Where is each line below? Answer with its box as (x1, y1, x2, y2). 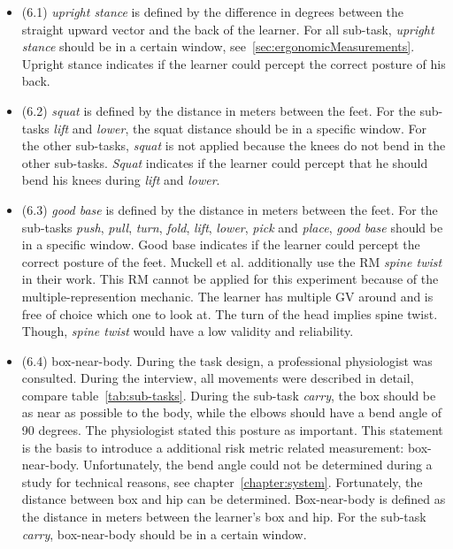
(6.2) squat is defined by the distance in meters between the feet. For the (21, 101, 416, 119)
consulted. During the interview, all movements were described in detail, (21, 369, 414, 387)
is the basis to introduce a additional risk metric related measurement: (21, 438, 404, 456)
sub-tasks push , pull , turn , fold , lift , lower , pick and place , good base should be (21, 217, 443, 236)
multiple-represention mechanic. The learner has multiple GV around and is (21, 286, 434, 305)
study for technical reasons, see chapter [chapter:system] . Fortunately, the (21, 472, 423, 491)
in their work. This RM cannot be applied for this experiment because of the (21, 270, 439, 288)
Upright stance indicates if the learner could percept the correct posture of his (21, 54, 446, 72)
